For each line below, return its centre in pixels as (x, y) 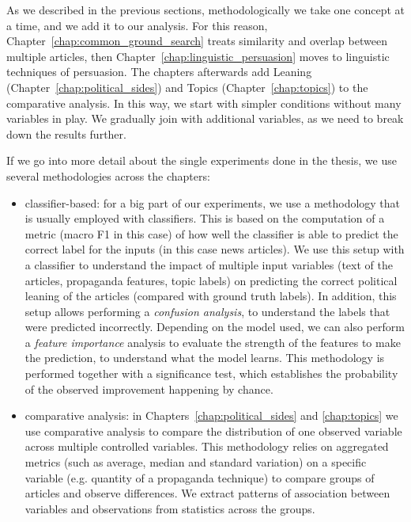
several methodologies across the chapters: (108, 175)
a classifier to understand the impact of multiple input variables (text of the (209, 264)
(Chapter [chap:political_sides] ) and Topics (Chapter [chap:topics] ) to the (187, 87)
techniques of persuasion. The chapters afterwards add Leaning (159, 72)
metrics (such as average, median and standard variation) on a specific (196, 462)
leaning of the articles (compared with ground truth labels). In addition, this (211, 296)
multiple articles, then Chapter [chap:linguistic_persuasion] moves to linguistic (198, 56)
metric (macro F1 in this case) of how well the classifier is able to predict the (211, 233)
